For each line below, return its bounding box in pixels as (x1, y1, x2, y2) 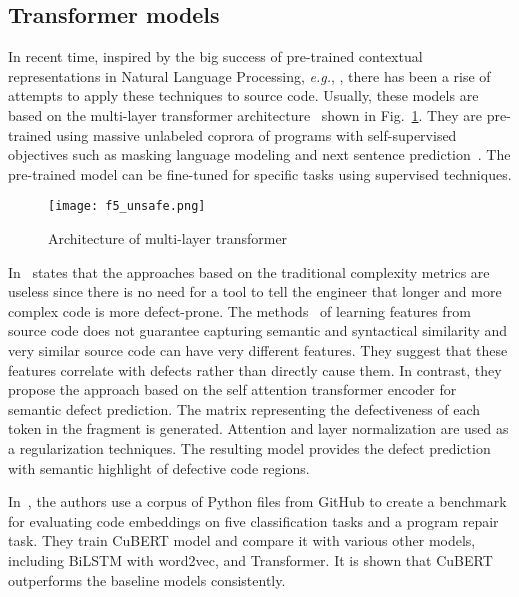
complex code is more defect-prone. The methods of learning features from (8, 300, 471, 321)
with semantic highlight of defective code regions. (8, 457, 310, 478)
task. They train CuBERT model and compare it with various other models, (8, 530, 476, 551)
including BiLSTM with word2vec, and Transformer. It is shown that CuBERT (8, 549, 493, 570)
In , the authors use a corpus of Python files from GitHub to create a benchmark (8, 491, 507, 512)
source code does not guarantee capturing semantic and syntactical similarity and (8, 320, 508, 341)
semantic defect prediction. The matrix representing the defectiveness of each (8, 398, 481, 419)
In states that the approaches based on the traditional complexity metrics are (8, 261, 490, 282)
